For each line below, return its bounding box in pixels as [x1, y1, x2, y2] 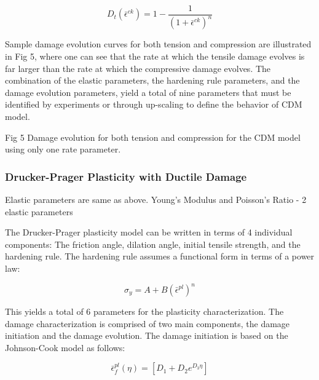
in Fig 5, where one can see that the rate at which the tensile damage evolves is [5, 50, 305, 62]
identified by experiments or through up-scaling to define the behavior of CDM [5, 98, 302, 111]
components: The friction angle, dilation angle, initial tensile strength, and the [5, 237, 301, 250]
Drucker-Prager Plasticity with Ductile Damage [5, 168, 247, 184]
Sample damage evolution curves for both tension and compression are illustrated [5, 38, 312, 50]
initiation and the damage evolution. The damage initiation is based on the [5, 329, 288, 342]
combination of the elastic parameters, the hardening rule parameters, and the [5, 74, 300, 87]
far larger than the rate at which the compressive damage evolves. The [5, 61, 271, 74]
